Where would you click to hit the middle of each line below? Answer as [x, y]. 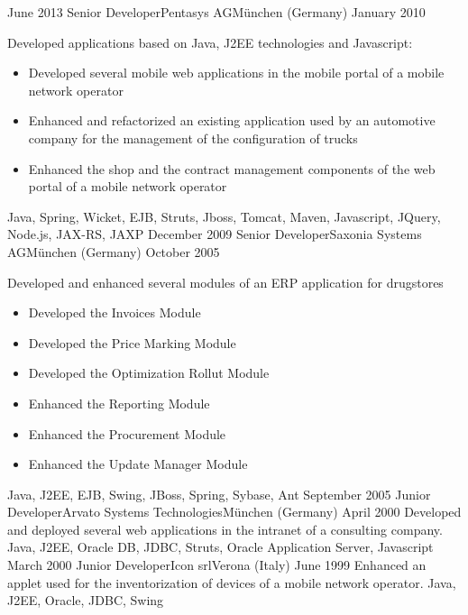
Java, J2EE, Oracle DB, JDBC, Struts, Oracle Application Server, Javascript [220, 547]
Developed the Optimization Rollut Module [149, 373]
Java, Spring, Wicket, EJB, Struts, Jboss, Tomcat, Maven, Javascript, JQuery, [224, 216]
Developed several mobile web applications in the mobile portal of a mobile [236, 73]
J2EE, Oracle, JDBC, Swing [86, 600]
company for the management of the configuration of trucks [193, 138]
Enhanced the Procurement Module [127, 433]
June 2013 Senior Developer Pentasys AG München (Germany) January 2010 [216, 12]
